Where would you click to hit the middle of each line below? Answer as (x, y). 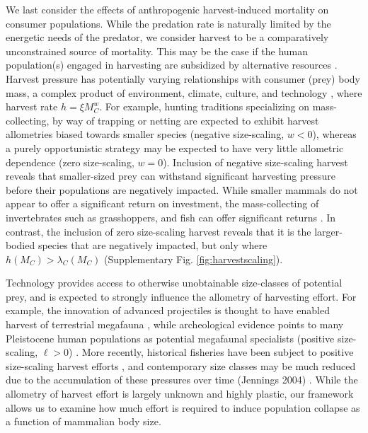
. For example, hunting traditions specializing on (205, 106)
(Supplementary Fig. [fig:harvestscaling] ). (194, 259)
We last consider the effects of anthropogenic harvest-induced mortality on (167, 9)
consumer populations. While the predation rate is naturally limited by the (168, 23)
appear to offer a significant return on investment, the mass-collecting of (162, 203)
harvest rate (32, 106)
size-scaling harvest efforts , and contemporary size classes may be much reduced (181, 365)
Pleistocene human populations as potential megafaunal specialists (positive (170, 338)
